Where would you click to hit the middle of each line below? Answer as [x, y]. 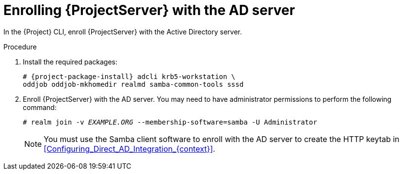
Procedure [20, 47]
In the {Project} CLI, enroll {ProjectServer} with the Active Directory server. [123, 32]
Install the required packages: [70, 62]
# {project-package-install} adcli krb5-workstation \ [129, 76]
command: [40, 107]
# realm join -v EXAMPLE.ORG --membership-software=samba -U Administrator [170, 122]
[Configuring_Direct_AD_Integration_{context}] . [129, 149]
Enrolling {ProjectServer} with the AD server [149, 10]
